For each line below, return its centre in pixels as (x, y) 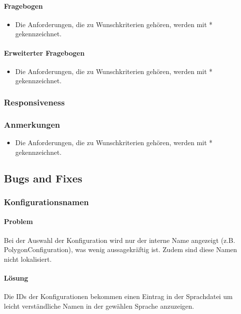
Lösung (16, 278)
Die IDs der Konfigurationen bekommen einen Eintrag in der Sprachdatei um (118, 296)
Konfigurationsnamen (46, 202)
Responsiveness (34, 102)
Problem (18, 221)
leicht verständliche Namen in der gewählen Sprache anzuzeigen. (99, 306)
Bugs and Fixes (43, 178)
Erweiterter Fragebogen (44, 52)
